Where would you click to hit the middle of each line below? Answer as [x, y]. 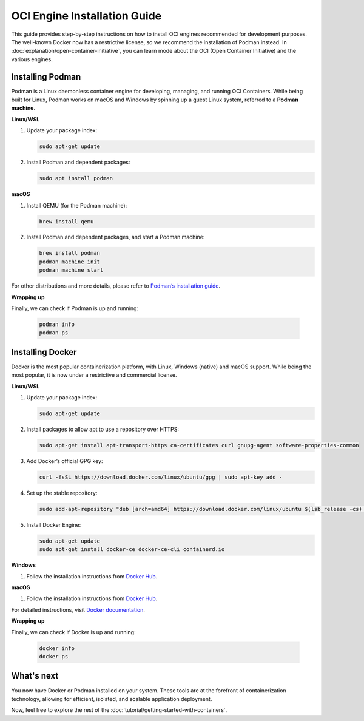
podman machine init [69, 262]
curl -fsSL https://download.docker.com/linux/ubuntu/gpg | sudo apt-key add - [161, 477]
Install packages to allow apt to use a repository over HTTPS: [103, 429]
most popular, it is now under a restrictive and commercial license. [94, 375]
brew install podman [69, 253]
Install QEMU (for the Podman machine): [77, 205]
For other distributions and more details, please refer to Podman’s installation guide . [116, 286]
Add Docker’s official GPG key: [65, 461]
